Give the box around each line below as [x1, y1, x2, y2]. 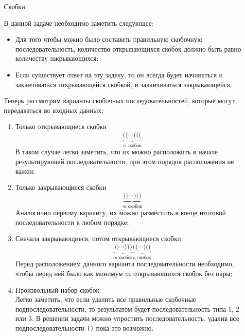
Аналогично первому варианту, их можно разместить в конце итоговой [15, 207, 226, 218]
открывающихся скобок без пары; [133, 268, 233, 278]
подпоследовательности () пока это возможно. [15, 322, 154, 333]
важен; [15, 166, 35, 176]
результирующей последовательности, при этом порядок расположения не [15, 156, 234, 166]
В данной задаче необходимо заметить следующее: [4, 18, 154, 28]
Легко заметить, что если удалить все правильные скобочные [15, 294, 196, 304]
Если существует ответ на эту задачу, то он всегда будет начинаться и [15, 69, 223, 79]
